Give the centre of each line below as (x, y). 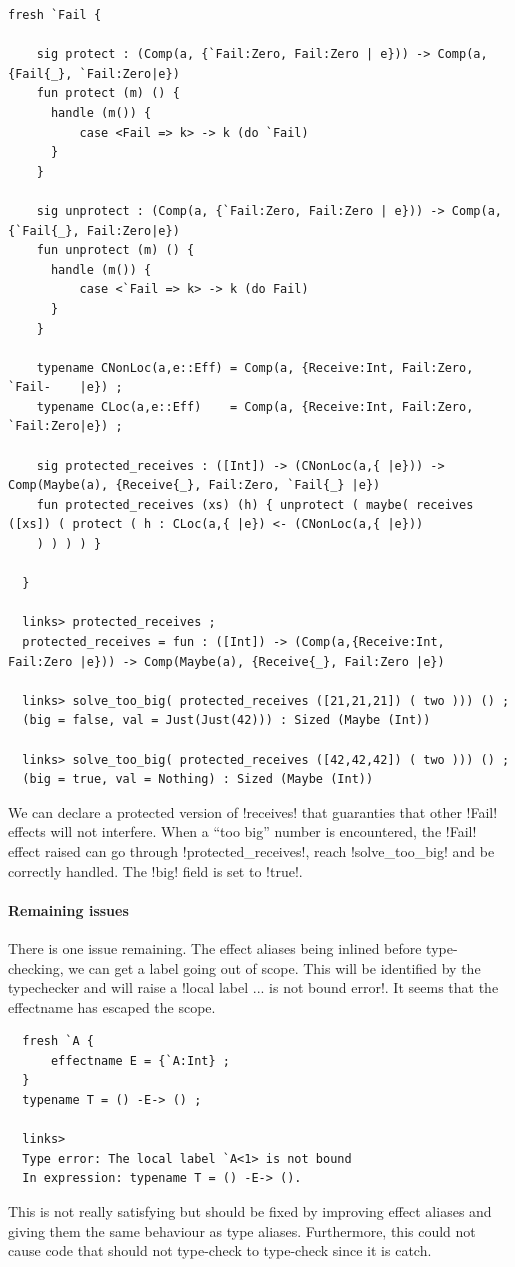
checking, (36, 967)
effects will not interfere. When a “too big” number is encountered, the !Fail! (242, 831)
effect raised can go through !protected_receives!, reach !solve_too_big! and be (251, 850)
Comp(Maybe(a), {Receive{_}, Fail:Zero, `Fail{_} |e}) (194, 485)
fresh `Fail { (55, 15)
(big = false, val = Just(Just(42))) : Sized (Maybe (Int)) (226, 720)
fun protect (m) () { (108, 93)
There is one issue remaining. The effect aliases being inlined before (215, 947)
